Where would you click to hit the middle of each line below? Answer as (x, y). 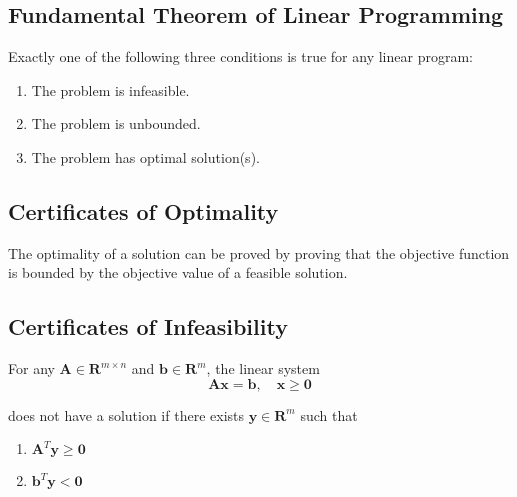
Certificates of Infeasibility (148, 326)
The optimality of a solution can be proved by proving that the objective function (259, 252)
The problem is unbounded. (116, 123)
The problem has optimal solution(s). (145, 156)
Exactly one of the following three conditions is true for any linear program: (240, 56)
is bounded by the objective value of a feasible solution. (178, 272)
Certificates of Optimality (143, 210)
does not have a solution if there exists (126, 414)
